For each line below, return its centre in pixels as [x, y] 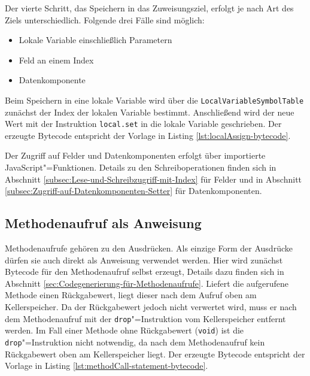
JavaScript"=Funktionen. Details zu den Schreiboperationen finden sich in [141, 167]
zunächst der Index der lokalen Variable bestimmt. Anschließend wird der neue [150, 112]
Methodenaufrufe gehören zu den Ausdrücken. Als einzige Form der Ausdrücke [149, 248]
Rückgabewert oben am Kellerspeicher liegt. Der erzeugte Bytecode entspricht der [155, 354]
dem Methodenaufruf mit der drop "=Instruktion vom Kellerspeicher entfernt [145, 318]
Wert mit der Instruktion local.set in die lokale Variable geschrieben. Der [143, 124]
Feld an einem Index [56, 60]
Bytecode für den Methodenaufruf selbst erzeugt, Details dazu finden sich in [145, 272]
